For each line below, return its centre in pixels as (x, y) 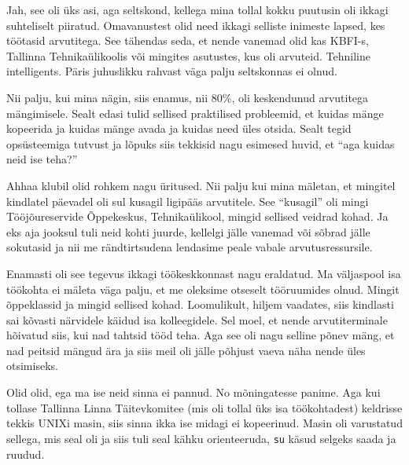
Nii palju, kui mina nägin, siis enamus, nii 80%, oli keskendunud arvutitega (188, 97)
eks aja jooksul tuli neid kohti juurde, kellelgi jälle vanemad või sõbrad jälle (188, 231)
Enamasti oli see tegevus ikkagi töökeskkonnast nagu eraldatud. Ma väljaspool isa (204, 273)
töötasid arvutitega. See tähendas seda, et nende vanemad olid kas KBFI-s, (188, 40)
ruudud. (26, 454)
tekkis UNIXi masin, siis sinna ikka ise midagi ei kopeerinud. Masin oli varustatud (204, 423)
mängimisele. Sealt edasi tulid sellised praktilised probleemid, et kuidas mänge (195, 113)
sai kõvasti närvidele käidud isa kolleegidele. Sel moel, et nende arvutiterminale (197, 319)
